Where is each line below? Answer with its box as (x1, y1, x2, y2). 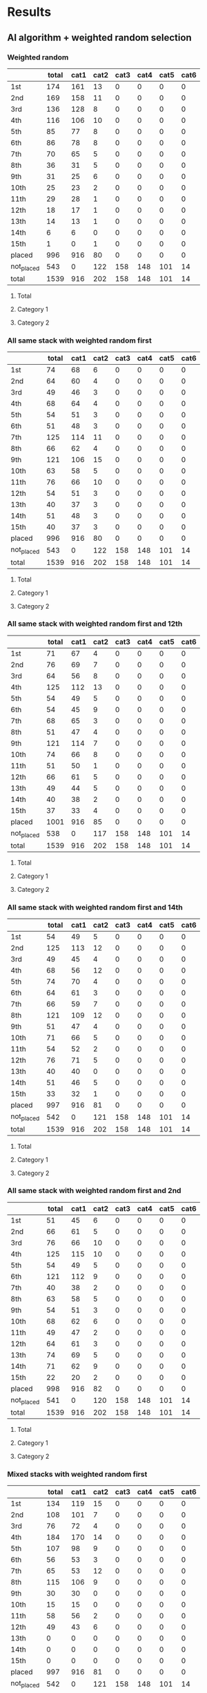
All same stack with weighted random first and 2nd (7, 1186, 181, 1196)
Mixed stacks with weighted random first (7, 1469, 148, 1479)
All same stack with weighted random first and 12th (7, 619, 183, 629)
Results (7, 4, 52, 20)
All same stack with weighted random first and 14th (7, 902, 183, 912)
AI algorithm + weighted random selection (7, 32, 192, 44)
